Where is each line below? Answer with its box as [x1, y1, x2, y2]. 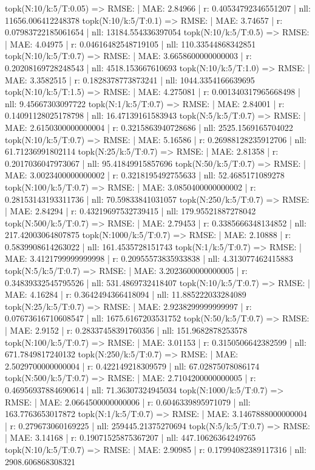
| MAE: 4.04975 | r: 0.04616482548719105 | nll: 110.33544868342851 [5, 37, 256, 50]
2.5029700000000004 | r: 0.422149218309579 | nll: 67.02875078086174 [5, 359, 260, 372]
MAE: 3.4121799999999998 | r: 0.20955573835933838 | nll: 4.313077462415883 [5, 252, 293, 265]
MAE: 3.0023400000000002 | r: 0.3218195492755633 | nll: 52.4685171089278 [5, 169, 285, 181]
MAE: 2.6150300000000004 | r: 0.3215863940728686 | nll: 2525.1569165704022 [5, 121, 293, 133]
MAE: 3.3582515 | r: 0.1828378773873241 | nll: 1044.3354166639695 [5, 73, 255, 86]
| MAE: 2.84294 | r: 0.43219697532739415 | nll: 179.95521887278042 [5, 205, 256, 217]
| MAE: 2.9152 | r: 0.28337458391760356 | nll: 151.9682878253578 [5, 324, 248, 337]
